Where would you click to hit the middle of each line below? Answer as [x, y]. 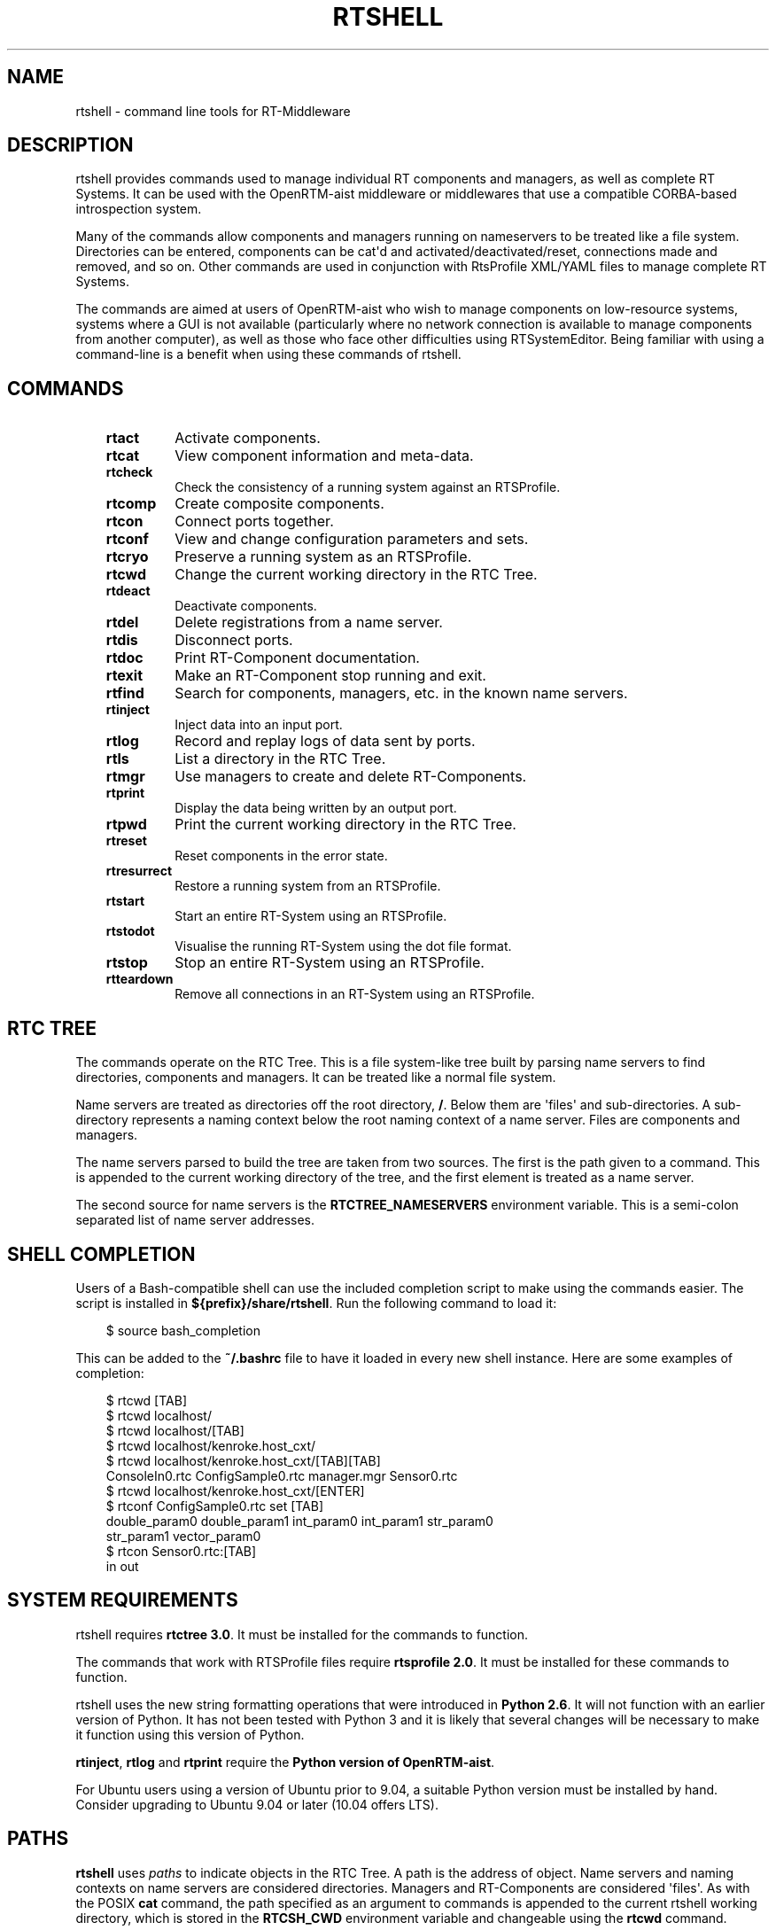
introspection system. [139, 209]
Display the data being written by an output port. [316, 808]
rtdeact [128, 591]
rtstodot [130, 931]
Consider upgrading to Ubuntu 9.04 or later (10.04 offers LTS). [257, 1804]
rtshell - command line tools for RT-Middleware [213, 111]
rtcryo [127, 557]
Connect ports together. [254, 521]
